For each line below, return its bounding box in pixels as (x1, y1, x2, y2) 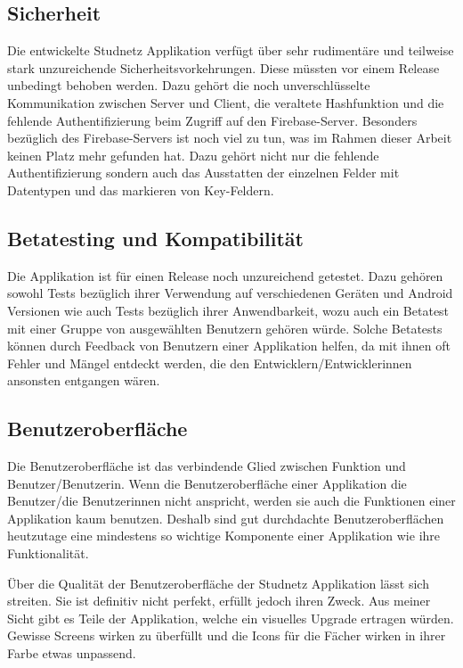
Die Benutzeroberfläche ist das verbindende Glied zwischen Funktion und (7, 457, 406, 475)
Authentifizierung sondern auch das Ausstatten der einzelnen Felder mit (7, 163, 400, 182)
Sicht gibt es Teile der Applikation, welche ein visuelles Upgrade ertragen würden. (7, 608, 454, 627)
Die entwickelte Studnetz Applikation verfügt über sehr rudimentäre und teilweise (7, 41, 454, 60)
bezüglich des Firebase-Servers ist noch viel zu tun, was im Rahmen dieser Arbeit (7, 128, 452, 147)
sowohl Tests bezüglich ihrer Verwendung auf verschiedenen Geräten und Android (7, 284, 453, 302)
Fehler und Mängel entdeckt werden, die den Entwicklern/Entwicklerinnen (7, 353, 412, 372)
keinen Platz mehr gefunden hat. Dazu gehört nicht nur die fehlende (7, 145, 379, 164)
